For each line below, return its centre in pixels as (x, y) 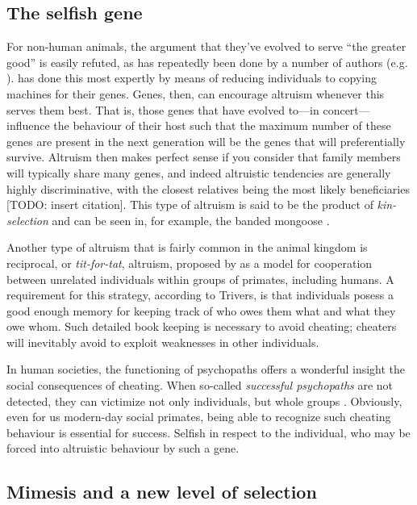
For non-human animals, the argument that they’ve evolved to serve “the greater (206, 46)
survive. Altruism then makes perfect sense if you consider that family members (204, 157)
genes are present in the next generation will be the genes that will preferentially (206, 141)
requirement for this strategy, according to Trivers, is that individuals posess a (200, 295)
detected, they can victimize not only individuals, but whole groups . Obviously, (204, 401)
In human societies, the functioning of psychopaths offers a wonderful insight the (206, 369)
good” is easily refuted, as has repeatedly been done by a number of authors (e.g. (207, 62)
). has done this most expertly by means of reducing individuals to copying (192, 78)
